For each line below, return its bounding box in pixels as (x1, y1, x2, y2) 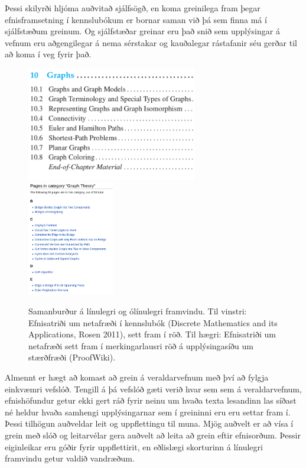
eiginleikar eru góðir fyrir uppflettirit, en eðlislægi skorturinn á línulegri (5, 440, 263, 453)
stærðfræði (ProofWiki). (28, 351, 116, 363)
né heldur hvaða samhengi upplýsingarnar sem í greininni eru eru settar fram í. (5, 405, 291, 418)
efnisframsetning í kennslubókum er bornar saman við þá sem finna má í (5, 13, 267, 25)
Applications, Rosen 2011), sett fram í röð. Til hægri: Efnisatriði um (28, 328, 276, 340)
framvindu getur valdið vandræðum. (5, 452, 135, 464)
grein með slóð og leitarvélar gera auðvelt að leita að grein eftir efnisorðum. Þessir (5, 429, 301, 441)
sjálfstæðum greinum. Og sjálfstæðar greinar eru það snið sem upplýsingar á (5, 25, 280, 37)
